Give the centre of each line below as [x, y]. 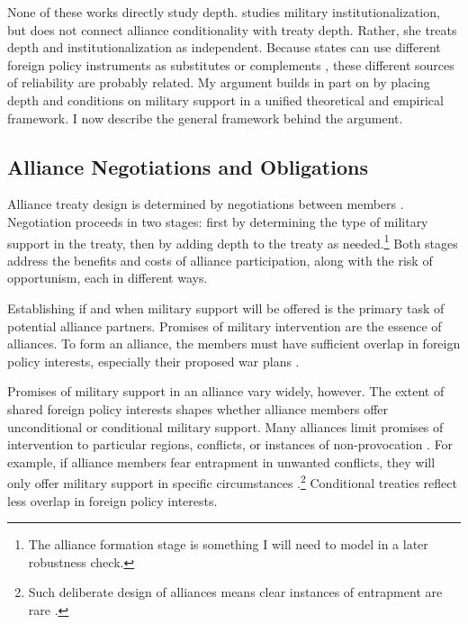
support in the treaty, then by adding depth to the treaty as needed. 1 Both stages [233, 241]
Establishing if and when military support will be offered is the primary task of [226, 307]
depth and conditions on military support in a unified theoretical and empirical [225, 99]
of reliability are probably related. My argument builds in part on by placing [219, 82]
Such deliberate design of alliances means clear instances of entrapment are [235, 592]
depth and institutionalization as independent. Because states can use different [224, 47]
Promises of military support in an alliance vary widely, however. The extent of [226, 391]
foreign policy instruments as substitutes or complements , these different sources [231, 64]
